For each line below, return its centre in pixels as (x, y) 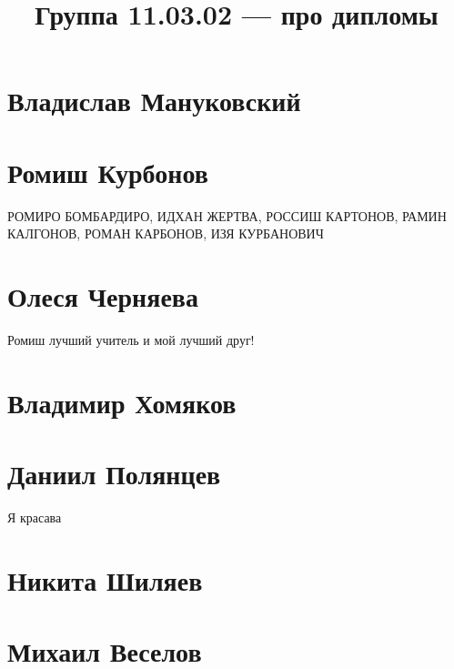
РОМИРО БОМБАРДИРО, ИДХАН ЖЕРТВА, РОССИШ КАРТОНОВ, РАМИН (227, 215)
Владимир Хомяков (122, 402)
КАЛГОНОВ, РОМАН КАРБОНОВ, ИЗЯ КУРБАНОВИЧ (166, 233)
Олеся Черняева (103, 296)
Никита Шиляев (105, 579)
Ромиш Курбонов (108, 172)
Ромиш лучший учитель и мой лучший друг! (131, 340)
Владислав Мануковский (154, 101)
